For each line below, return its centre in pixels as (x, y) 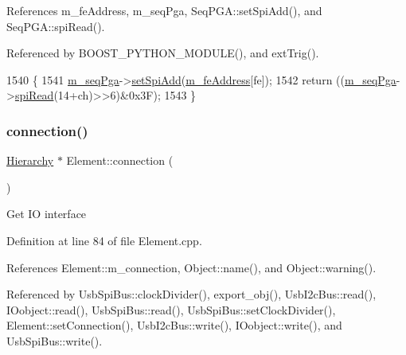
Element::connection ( (120, 160)
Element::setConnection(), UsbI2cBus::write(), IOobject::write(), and (174, 325)
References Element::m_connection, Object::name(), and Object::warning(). (191, 267)
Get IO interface (47, 214)
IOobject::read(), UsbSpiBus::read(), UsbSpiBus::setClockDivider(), (171, 309)
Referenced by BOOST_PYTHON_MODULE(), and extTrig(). (163, 53)
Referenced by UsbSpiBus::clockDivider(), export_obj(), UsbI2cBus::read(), (191, 294)
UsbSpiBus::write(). (55, 340)
